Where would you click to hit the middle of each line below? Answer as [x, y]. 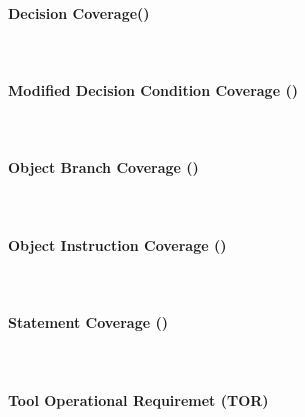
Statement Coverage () [88, 322]
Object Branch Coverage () [103, 167]
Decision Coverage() [79, 12]
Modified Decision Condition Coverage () [153, 89]
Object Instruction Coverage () [117, 244]
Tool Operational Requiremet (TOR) [138, 399]
